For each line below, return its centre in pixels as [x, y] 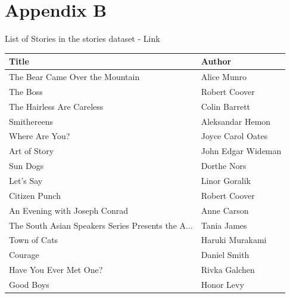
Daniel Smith [225, 255]
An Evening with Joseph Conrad [69, 210]
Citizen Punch [35, 195]
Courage [24, 255]
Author [216, 61]
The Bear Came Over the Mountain [74, 77]
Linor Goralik [226, 180]
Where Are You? [40, 136]
